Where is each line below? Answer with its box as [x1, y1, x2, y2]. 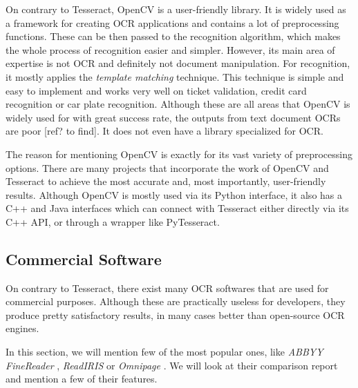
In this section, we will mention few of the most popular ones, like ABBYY [6, 345, 323, 359]
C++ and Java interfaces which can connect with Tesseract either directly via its [6, 201, 349, 215]
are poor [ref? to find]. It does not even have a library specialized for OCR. [6, 124, 323, 138]
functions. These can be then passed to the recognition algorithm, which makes [6, 29, 341, 43]
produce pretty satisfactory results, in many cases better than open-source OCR [6, 307, 345, 322]
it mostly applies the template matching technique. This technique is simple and [6, 69, 344, 84]
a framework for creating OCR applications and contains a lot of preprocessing [6, 15, 339, 30]
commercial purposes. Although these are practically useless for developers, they [6, 294, 346, 309]
